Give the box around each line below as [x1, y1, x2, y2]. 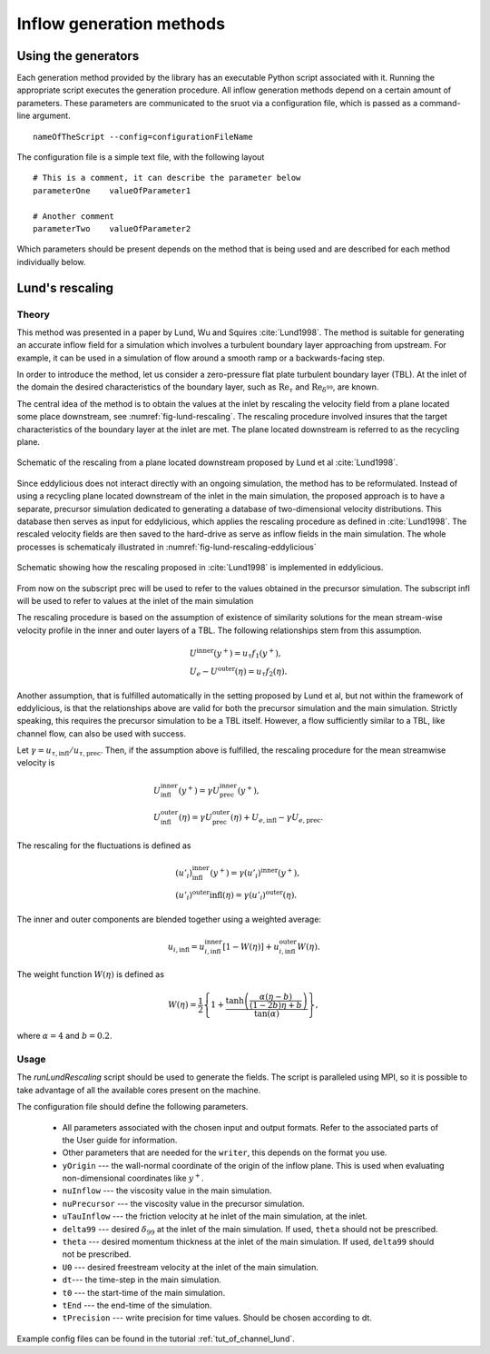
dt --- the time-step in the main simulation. [62, 1274, 221, 1285]
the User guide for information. [62, 1134, 178, 1145]
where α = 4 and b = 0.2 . [16, 1031, 113, 1042]
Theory [16, 308, 50, 321]
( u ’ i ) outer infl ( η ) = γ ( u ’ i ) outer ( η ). [175, 888, 298, 903]
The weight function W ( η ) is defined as [16, 969, 165, 980]
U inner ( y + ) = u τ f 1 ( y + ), [189, 646, 281, 660]
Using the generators [16, 48, 140, 64]
